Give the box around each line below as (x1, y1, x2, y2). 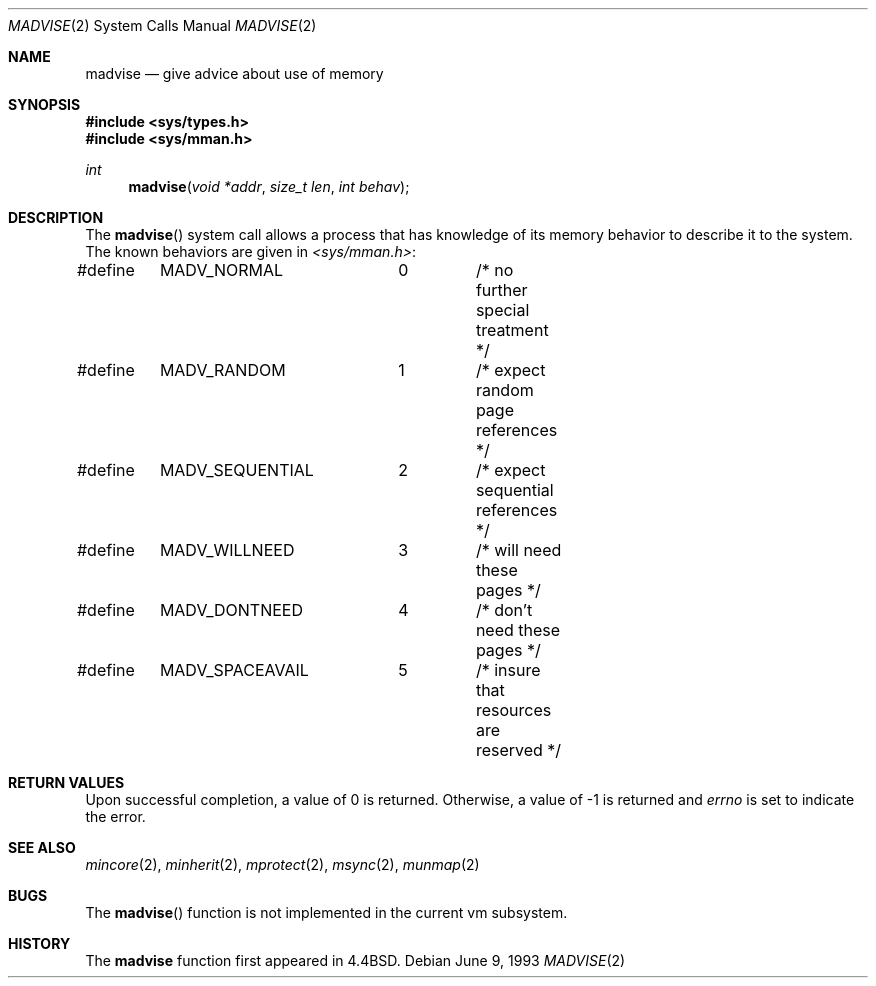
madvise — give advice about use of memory (85, 65, 384, 82)
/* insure (475, 660, 541, 680)
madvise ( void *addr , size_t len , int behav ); (128, 178, 410, 195)
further (475, 280, 528, 300)
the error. (85, 808, 146, 825)
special (475, 300, 530, 320)
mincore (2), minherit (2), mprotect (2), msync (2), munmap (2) (85, 856, 480, 873)
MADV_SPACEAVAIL (159, 660, 309, 680)
